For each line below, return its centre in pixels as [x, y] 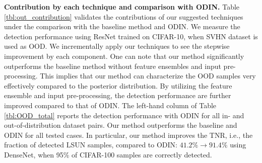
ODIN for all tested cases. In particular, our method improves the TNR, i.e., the [128, 135]
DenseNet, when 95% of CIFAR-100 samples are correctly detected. [108, 154]
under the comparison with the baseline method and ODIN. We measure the [122, 26]
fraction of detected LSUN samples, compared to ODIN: [91, 145]
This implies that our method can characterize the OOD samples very [148, 76]
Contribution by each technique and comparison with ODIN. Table [122, 7]
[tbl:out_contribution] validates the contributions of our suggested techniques [124, 16]
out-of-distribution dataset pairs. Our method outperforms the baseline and [121, 125]
